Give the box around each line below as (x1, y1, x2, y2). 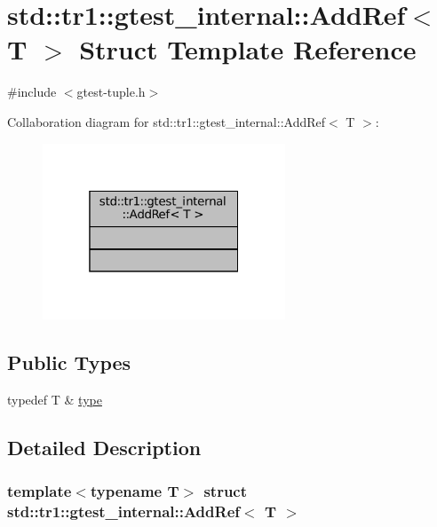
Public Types (7, 349, 131, 376)
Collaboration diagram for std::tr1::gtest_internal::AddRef (7, 112, 326, 130)
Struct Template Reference (79, 31, 417, 67)
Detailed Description (7, 433, 202, 460)
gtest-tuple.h (76, 83, 146, 101)
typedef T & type (7, 389, 102, 408)
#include (7, 83, 57, 101)
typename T (90, 480, 179, 502)
